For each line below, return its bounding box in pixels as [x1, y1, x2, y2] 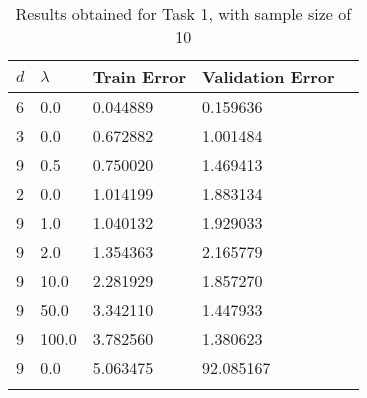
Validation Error [202, 65, 335, 88]
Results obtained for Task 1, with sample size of [15, 2, 352, 25]
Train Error [92, 65, 187, 88]
